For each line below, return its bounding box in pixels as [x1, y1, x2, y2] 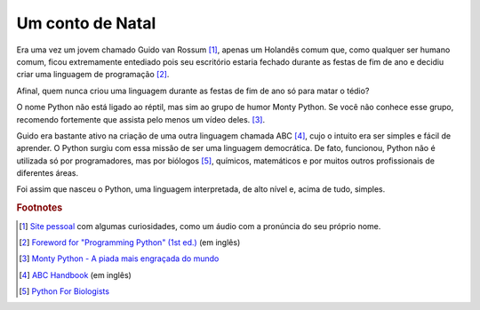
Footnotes [16, 202, 63, 214]
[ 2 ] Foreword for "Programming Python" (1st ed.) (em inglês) [19, 236, 241, 248]
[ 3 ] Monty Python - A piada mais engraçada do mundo [19, 253, 220, 264]
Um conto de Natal [16, 13, 156, 33]
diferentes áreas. [16, 168, 79, 179]
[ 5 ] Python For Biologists [19, 286, 110, 297]
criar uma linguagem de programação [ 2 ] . [16, 69, 170, 80]
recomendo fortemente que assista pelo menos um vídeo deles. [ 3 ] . [16, 114, 266, 124]
